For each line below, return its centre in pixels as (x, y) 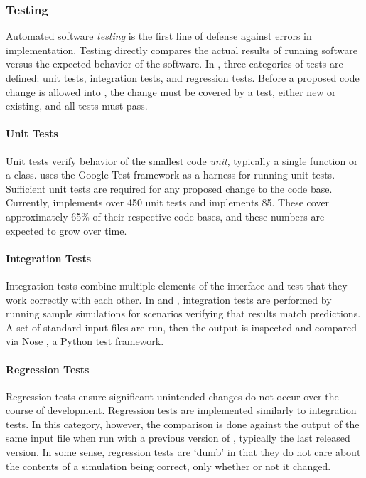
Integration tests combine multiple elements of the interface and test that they (177, 285)
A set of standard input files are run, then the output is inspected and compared (182, 327)
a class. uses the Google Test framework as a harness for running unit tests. (171, 175)
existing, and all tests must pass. (77, 106)
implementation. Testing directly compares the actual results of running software (182, 49)
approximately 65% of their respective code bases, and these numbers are (165, 216)
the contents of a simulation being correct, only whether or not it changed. (168, 466)
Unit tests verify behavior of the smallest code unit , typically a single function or (182, 160)
